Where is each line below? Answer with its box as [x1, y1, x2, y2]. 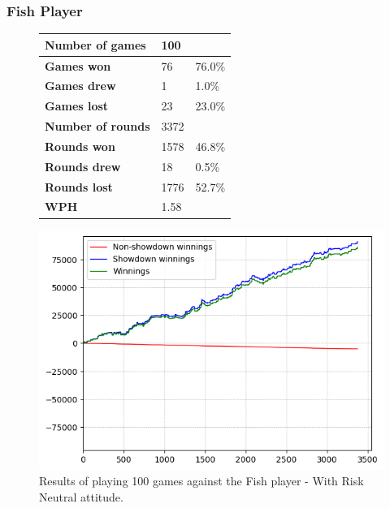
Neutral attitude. [39, 489, 123, 506]
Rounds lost [45, 178, 113, 195]
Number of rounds [45, 118, 150, 135]
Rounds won [45, 137, 115, 154]
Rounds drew [45, 157, 121, 174]
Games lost [45, 97, 109, 114]
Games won [45, 57, 111, 74]
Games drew [45, 77, 116, 94]
